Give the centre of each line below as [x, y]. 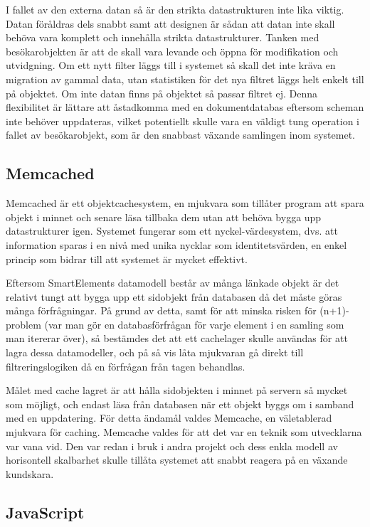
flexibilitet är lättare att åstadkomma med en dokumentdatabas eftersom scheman [185, 107]
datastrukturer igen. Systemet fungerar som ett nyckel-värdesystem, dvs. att [172, 231]
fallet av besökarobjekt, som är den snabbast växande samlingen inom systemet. [180, 135]
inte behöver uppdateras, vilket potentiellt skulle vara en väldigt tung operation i [183, 121]
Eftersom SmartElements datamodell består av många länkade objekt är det [173, 283]
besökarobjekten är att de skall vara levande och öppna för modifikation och [172, 51]
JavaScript [45, 512]
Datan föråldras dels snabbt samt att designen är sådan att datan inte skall [170, 23]
